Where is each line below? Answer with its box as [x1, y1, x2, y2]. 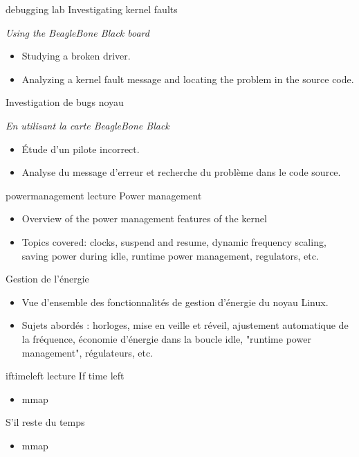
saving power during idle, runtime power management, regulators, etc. [21, 248, 319, 262]
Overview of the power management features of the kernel [21, 211, 267, 226]
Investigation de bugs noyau [6, 95, 124, 109]
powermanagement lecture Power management [6, 188, 202, 202]
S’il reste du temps [6, 415, 85, 429]
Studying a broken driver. [21, 48, 131, 63]
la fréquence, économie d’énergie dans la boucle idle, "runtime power [21, 331, 311, 346]
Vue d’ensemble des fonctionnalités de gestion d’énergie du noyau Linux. [21, 294, 329, 309]
